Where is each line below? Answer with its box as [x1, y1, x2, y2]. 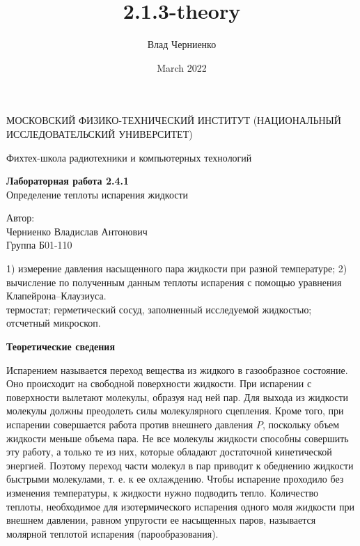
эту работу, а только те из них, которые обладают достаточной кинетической [6, 444, 332, 459]
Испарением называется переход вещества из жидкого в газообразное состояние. [6, 362, 348, 377]
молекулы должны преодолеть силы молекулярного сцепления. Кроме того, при [6, 403, 344, 418]
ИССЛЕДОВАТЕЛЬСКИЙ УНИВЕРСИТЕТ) [6, 126, 193, 141]
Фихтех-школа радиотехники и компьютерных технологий [6, 150, 252, 164]
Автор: [6, 210, 35, 225]
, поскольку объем [262, 417, 340, 431]
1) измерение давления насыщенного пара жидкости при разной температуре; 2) [6, 261, 347, 276]
